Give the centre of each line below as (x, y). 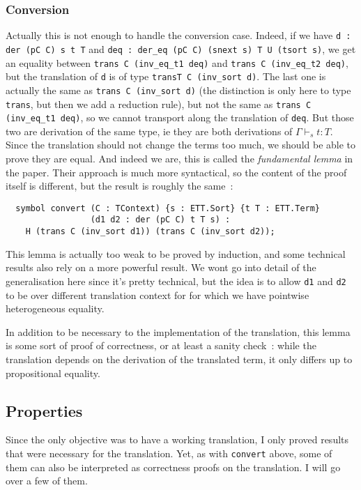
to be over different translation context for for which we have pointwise (158, 294)
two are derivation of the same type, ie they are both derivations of (149, 131)
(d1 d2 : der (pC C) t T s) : (160, 220)
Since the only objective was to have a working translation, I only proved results (177, 439)
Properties (44, 410)
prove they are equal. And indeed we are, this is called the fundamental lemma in (179, 158)
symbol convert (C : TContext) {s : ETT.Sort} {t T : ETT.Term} (168, 208)
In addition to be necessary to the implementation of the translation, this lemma (178, 331)
